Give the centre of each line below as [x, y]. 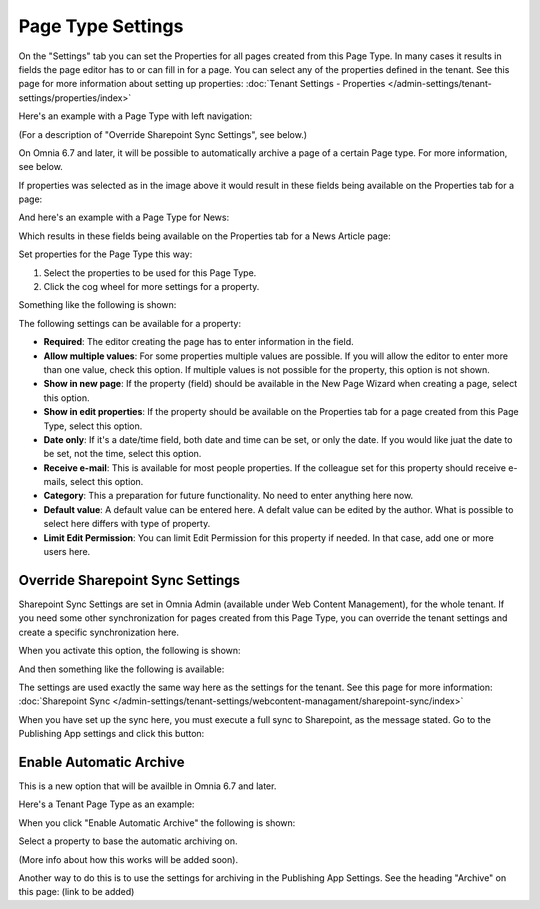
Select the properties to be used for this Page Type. [150, 272]
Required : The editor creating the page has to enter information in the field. [198, 342]
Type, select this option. [93, 426]
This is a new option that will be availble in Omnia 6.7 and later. [147, 786]
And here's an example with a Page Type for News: [124, 217]
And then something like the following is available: [121, 669]
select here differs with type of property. [127, 524]
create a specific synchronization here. [99, 632]
